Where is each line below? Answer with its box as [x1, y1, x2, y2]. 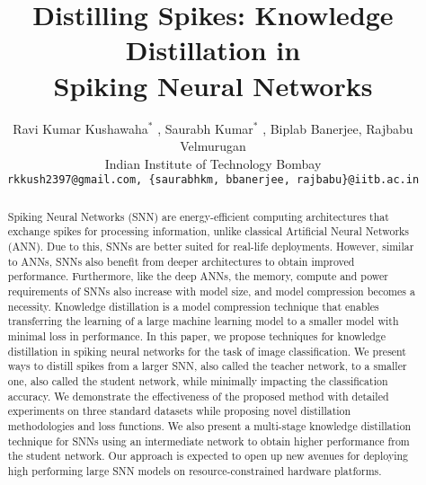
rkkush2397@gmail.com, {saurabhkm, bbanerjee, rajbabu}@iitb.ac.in [6, 173, 420, 187]
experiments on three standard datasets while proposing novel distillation [7, 403, 351, 419]
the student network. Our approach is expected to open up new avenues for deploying [7, 448, 409, 463]
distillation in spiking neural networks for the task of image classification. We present [7, 343, 406, 358]
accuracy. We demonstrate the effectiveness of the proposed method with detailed [7, 388, 389, 403]
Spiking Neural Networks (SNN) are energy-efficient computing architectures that [7, 208, 389, 224]
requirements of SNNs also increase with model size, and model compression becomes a [7, 284, 415, 299]
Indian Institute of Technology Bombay [104, 154, 322, 172]
